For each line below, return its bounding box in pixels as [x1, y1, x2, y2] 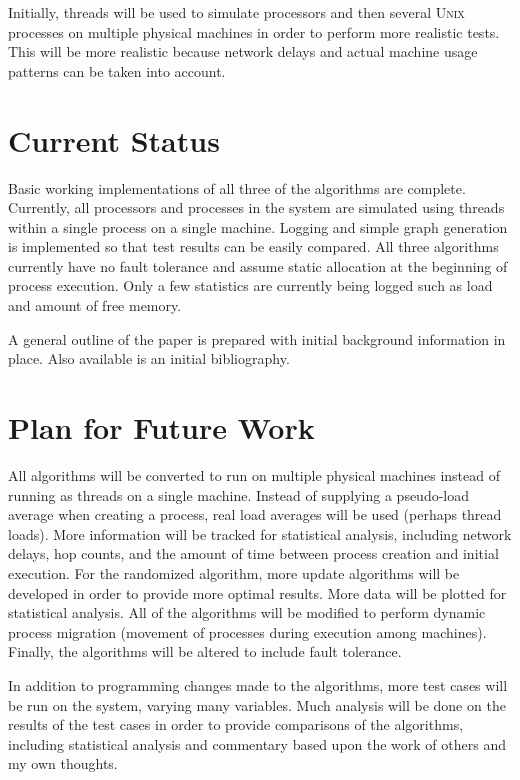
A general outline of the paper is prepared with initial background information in [8, 328, 506, 349]
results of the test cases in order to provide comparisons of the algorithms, [8, 714, 464, 735]
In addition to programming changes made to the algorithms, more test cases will [8, 674, 508, 695]
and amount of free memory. [8, 295, 182, 316]
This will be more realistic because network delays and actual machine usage [8, 41, 478, 62]
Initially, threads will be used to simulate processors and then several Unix [8, 2, 465, 22]
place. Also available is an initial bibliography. [8, 348, 290, 369]
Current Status [8, 119, 220, 160]
